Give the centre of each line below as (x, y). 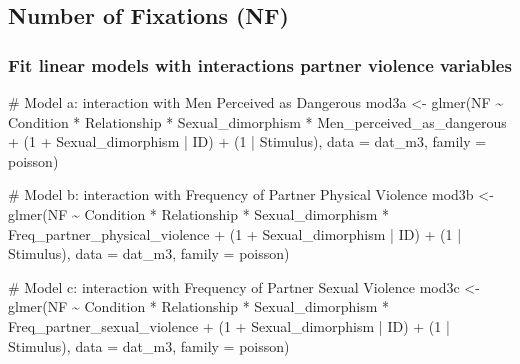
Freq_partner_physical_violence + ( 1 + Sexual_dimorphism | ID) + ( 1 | (235, 233)
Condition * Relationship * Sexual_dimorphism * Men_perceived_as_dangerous (257, 121)
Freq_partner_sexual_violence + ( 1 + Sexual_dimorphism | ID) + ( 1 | (229, 325)
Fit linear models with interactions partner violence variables (260, 64)
